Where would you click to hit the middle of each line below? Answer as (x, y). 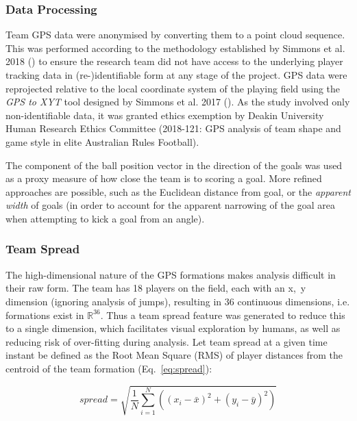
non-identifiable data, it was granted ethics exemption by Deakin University (165, 115)
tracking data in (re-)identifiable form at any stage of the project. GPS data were (176, 75)
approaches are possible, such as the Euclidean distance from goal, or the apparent (178, 191)
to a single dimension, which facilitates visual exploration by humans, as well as (173, 328)
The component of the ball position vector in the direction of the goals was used (174, 165)
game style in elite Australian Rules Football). (102, 141)
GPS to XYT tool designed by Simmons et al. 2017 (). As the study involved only (178, 102)
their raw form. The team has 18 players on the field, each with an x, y (156, 288)
